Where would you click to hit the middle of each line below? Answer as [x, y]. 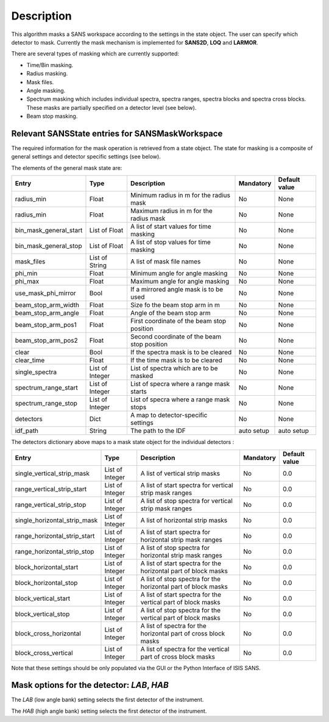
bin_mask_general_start [49, 231]
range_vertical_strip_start [51, 489]
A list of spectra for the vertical [185, 649]
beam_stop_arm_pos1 [46, 325]
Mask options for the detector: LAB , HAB [90, 685]
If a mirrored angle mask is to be [177, 290]
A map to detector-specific [169, 415]
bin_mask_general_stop [48, 246]
